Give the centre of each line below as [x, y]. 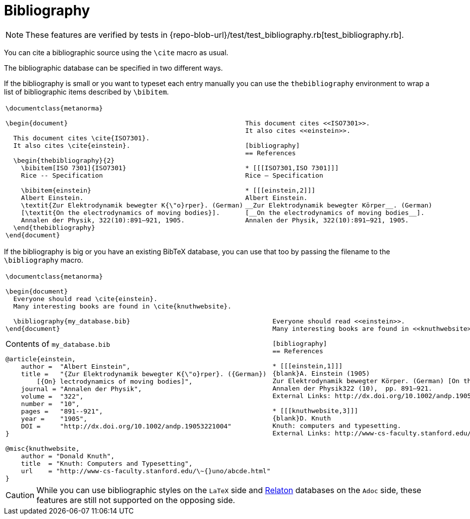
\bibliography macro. [44, 260]
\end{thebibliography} [54, 227]
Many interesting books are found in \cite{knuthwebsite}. [122, 306]
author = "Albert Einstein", [76, 366]
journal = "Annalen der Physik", [81, 389]
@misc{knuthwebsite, [43, 448]
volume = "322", [52, 396]
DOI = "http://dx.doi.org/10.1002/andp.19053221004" [126, 426]
